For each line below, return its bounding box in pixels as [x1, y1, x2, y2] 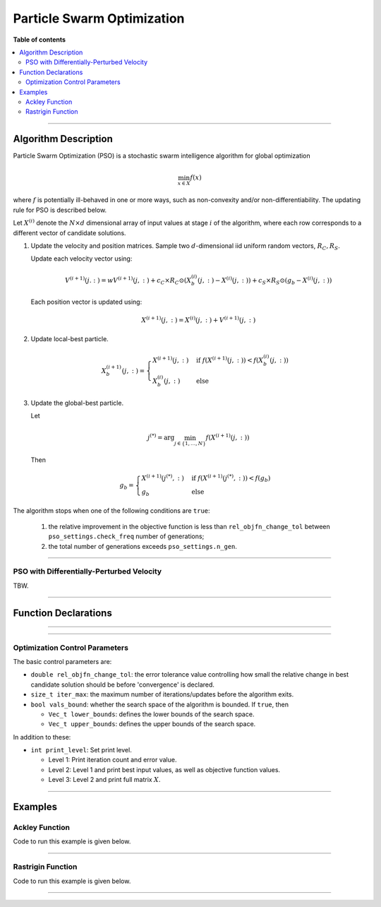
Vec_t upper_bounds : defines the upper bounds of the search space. [48, 720, 256, 728]
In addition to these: [13, 733, 71, 741]
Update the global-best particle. [30, 398, 123, 407]
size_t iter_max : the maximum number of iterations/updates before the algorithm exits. [30, 690, 294, 699]
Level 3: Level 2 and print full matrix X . [48, 776, 161, 784]
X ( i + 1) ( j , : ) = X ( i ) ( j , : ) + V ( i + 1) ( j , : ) [141, 315, 256, 324]
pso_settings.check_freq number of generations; [48, 532, 205, 540]
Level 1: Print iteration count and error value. [48, 756, 177, 764]
